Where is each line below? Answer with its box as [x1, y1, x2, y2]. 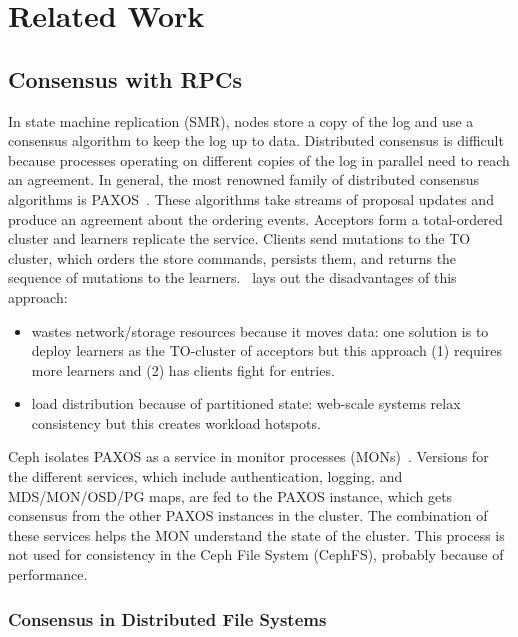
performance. [8, 564, 88, 585]
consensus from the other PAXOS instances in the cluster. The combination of [8, 505, 488, 526]
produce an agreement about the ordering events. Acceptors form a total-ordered [8, 208, 503, 229]
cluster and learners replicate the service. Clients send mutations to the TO [8, 228, 471, 249]
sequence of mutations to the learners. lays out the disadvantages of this [8, 267, 457, 288]
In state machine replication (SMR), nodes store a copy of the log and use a [8, 110, 474, 131]
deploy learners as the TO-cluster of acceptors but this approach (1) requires [31, 340, 502, 361]
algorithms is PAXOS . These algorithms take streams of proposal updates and [8, 188, 494, 209]
